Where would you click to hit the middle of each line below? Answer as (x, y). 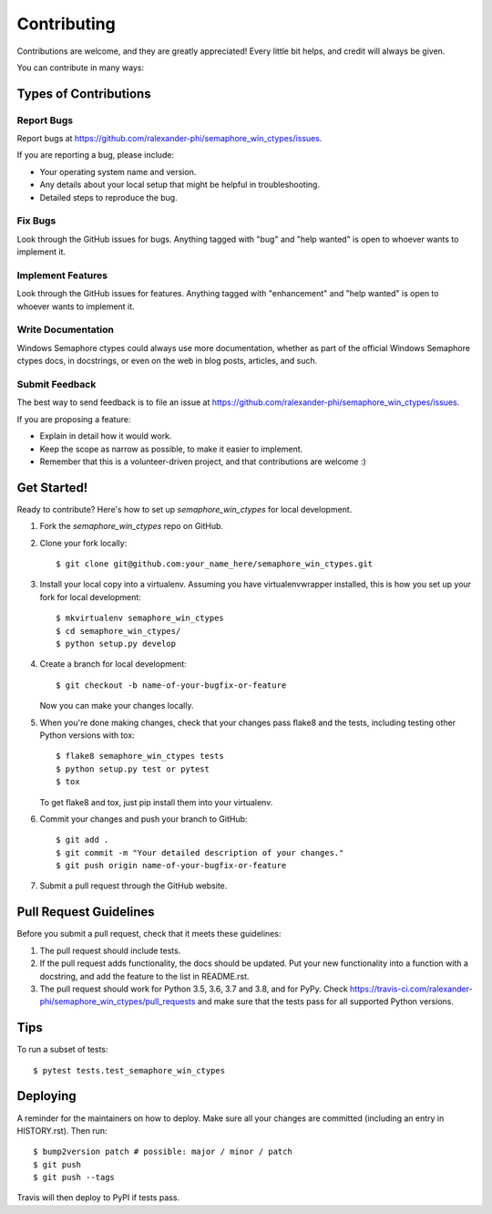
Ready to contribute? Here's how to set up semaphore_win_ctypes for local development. (184, 509)
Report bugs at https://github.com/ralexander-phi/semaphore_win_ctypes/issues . (169, 139)
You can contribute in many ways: (81, 67)
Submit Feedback (56, 385)
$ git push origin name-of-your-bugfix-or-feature (171, 866)
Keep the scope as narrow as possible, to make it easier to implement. (171, 449)
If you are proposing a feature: (74, 419)
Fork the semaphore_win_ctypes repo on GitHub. (131, 526)
